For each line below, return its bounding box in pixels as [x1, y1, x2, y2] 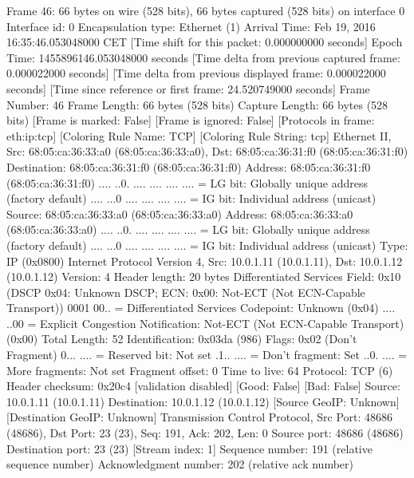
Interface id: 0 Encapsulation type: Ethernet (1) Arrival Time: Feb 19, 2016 [6, 18, 376, 34]
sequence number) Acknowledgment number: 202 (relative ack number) [6, 456, 353, 472]
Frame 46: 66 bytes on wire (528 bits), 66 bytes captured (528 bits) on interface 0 [6, 2, 405, 18]
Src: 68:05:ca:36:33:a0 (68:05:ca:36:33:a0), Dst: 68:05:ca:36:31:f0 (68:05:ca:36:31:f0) [6, 143, 408, 160]
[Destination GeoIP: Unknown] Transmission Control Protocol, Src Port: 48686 [6, 409, 393, 425]
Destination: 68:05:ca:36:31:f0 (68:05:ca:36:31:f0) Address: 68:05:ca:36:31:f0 [6, 158, 371, 175]
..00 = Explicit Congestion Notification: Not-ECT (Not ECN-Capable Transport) [6, 314, 404, 331]
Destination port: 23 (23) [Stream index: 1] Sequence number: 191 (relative [6, 440, 373, 456]
